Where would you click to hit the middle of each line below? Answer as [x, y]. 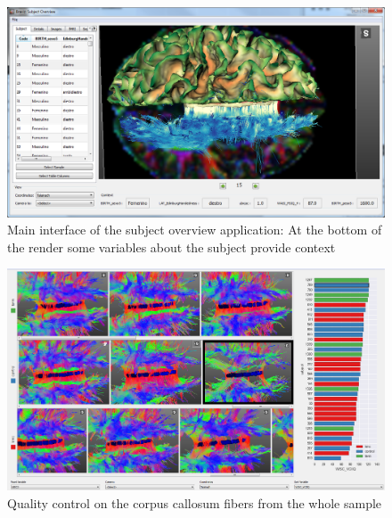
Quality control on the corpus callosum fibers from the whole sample [195, 503]
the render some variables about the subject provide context [171, 247]
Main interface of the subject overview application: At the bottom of [195, 230]
